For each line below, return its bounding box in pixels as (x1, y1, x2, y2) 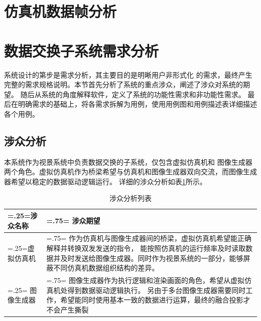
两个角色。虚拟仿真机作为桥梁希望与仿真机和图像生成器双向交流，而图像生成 (4, 166, 257, 177)
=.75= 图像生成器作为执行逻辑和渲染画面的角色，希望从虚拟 (46, 275, 244, 285)
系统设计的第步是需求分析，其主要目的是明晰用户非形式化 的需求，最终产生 (4, 69, 252, 80)
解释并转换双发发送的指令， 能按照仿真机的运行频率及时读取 (46, 243, 246, 253)
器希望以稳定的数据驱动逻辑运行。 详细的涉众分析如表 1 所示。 (4, 176, 207, 186)
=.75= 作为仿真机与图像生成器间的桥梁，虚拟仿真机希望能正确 (46, 233, 251, 243)
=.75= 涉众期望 (46, 215, 100, 225)
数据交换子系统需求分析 (4, 40, 159, 61)
